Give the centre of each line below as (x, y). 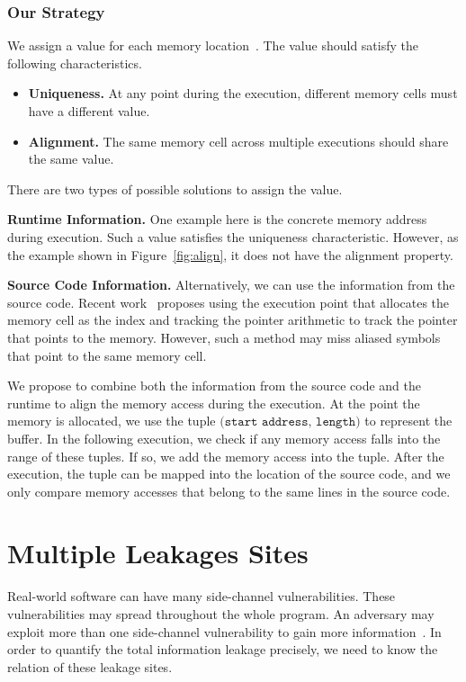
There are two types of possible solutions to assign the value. (175, 188)
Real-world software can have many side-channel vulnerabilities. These (202, 596)
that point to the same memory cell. (107, 355)
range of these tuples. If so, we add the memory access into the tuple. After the (226, 456)
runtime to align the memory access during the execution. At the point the (214, 403)
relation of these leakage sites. (90, 666)
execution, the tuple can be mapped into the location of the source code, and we (229, 474)
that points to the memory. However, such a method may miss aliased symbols (224, 337)
